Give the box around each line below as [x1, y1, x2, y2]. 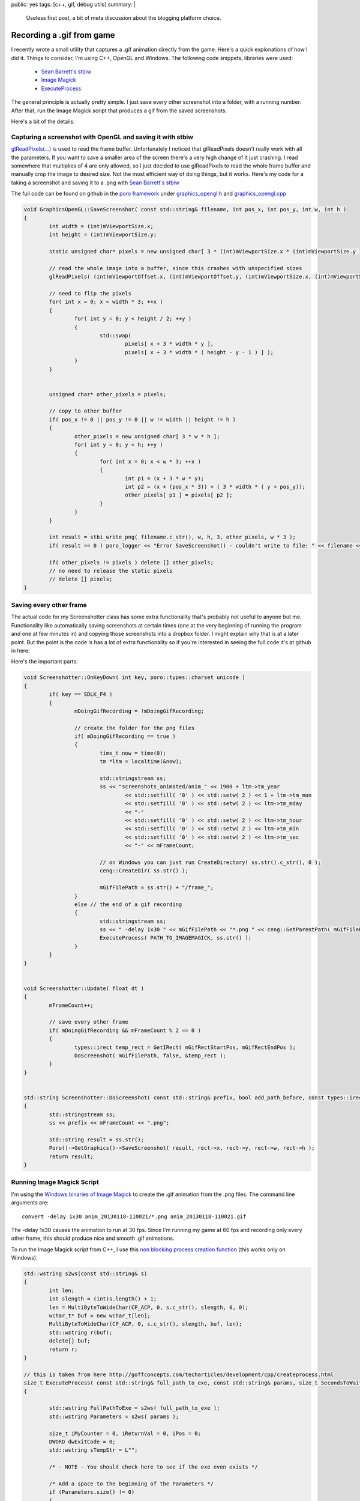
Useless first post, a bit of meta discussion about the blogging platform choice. [26, 14, 221, 22]
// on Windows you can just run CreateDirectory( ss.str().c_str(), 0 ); [99, 859, 321, 866]
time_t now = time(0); [99, 749, 166, 757]
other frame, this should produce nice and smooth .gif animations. [11, 1234, 175, 1242]
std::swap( [99, 332, 132, 339]
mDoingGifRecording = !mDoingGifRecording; [74, 707, 205, 714]
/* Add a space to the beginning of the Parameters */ [49, 1480, 214, 1487]
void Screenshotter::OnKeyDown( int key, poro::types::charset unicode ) [23, 674, 245, 681]
